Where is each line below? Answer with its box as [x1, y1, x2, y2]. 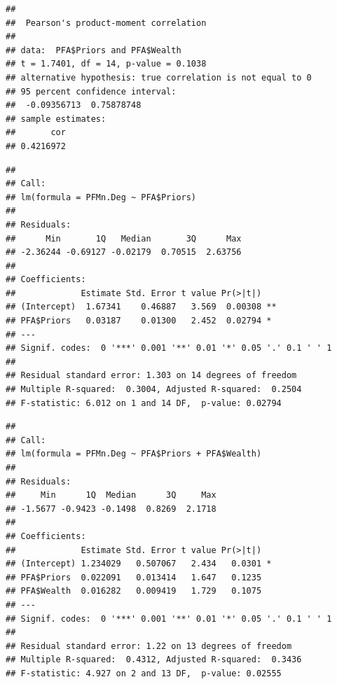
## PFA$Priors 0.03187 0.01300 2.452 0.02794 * [6, 316, 272, 326]
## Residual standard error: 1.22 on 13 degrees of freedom [6, 641, 292, 651]
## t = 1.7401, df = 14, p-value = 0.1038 [6, 59, 207, 69]
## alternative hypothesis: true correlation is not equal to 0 [6, 72, 312, 83]
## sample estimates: [6, 113, 106, 124]
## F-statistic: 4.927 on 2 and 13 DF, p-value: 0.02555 [6, 668, 282, 678]
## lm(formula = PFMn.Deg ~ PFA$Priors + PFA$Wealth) [6, 449, 262, 459]
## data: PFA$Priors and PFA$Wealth [6, 45, 181, 55]
